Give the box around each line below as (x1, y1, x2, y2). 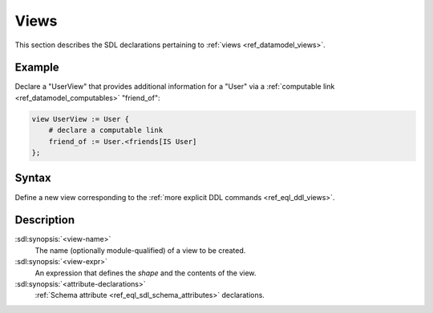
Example (14, 61, 59, 74)
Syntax (14, 171, 51, 185)
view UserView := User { (31, 114, 130, 123)
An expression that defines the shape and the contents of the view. (34, 268, 257, 278)
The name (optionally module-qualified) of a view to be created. (34, 245, 246, 255)
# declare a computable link (48, 126, 164, 135)
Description (14, 213, 75, 227)
